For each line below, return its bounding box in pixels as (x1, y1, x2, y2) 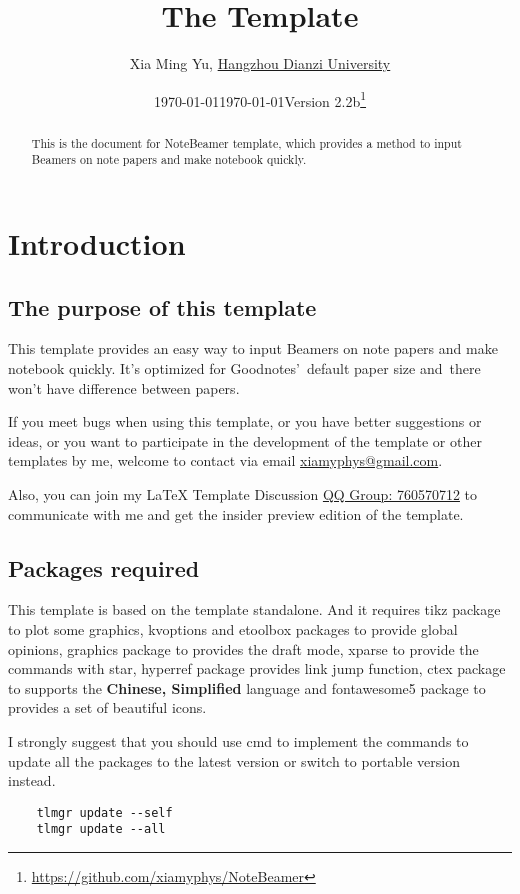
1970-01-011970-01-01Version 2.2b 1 (153, 87, 367, 111)
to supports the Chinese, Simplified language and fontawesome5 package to (8, 677, 486, 698)
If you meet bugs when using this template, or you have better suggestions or (8, 411, 482, 432)
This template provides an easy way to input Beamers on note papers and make (8, 338, 498, 359)
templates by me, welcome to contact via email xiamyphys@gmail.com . (8, 450, 443, 471)
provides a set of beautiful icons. (8, 697, 207, 718)
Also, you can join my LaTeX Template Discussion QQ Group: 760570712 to (8, 484, 478, 505)
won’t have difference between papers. (8, 377, 240, 398)
